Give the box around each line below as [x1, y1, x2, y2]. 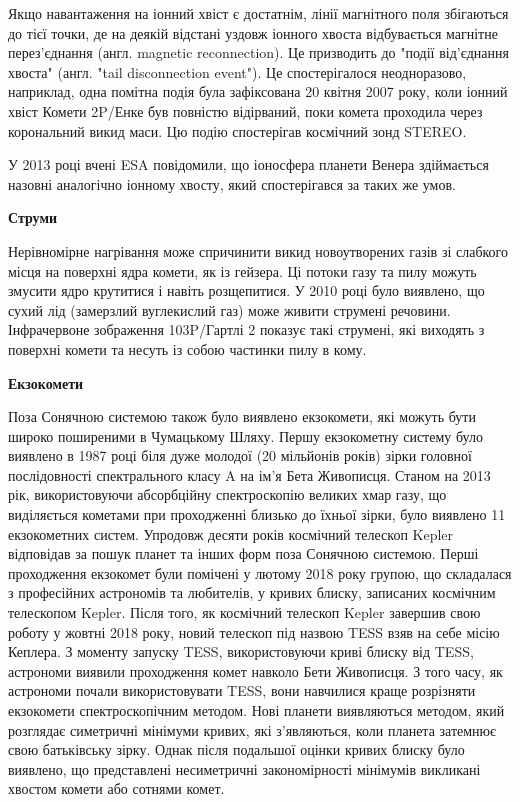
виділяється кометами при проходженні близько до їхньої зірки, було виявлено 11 [8, 504, 506, 525]
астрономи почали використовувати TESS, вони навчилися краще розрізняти [8, 680, 476, 701]
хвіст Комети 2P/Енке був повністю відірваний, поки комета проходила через [8, 100, 483, 121]
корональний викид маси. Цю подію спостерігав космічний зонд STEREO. [8, 120, 467, 141]
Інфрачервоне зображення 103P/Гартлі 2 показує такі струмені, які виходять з [8, 319, 485, 340]
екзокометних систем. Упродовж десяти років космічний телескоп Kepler [8, 523, 454, 544]
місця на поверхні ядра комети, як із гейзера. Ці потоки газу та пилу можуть [8, 260, 477, 281]
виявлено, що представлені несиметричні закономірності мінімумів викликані [8, 758, 481, 779]
